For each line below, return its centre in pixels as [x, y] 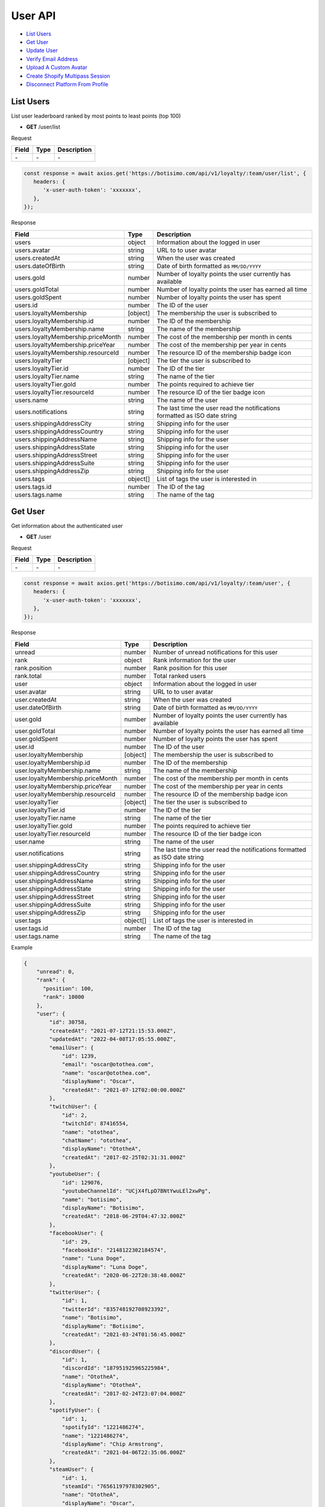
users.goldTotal [37, 289]
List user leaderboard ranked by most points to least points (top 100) [96, 116]
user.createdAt [36, 699]
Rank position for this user [190, 668]
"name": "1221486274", [95, 1436]
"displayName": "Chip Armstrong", [113, 1444]
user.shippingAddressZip [50, 912]
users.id [26, 305]
